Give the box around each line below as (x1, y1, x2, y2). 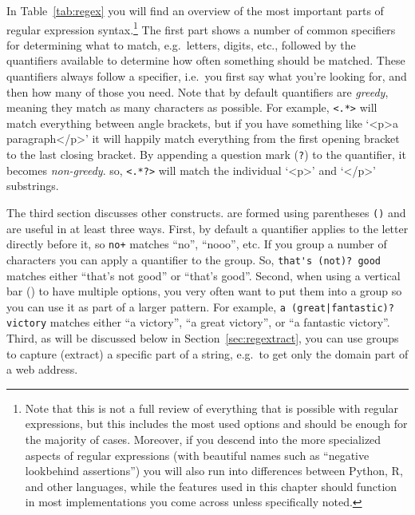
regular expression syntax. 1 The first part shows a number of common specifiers (6, 18, 396, 38)
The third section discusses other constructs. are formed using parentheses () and (6, 204, 406, 220)
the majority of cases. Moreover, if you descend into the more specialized (25, 431, 381, 447)
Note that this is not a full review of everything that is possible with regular (25, 399, 399, 416)
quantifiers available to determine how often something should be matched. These (6, 52, 405, 69)
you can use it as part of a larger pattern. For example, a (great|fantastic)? (6, 298, 394, 315)
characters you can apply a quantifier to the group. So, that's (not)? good (6, 251, 381, 267)
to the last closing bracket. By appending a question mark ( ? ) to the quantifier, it (6, 146, 406, 163)
